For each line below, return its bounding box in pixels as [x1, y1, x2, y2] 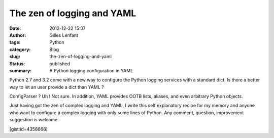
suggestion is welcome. [9, 117, 59, 123]
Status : [9, 61, 25, 67]
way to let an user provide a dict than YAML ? [9, 84, 104, 90]
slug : [9, 54, 20, 60]
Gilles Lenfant [49, 32, 79, 38]
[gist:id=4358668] [9, 126, 48, 132]
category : [9, 46, 31, 53]
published [49, 61, 71, 67]
